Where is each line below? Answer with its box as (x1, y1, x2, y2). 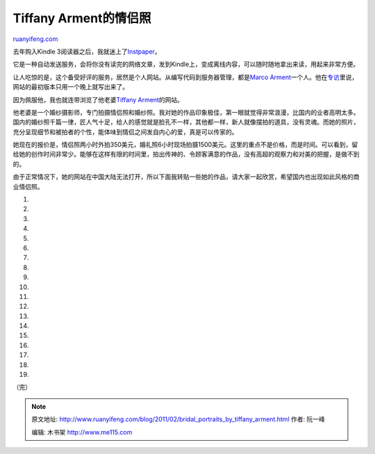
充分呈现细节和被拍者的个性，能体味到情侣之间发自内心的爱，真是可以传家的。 (12, 127, 238, 136)
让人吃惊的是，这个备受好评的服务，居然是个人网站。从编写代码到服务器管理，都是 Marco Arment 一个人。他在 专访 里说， (12, 73, 358, 81)
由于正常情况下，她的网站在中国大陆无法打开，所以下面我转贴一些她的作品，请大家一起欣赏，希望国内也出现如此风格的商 (12, 172, 360, 181)
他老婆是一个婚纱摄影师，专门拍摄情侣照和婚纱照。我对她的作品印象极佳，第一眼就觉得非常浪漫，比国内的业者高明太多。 (12, 108, 360, 116)
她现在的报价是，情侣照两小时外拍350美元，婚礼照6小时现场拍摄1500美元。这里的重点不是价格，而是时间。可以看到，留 (12, 140, 358, 149)
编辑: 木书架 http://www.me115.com (31, 428, 133, 436)
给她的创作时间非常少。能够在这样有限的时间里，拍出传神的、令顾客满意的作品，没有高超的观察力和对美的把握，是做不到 (12, 150, 360, 159)
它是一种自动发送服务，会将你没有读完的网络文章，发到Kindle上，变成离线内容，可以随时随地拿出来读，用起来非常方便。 (12, 60, 360, 69)
